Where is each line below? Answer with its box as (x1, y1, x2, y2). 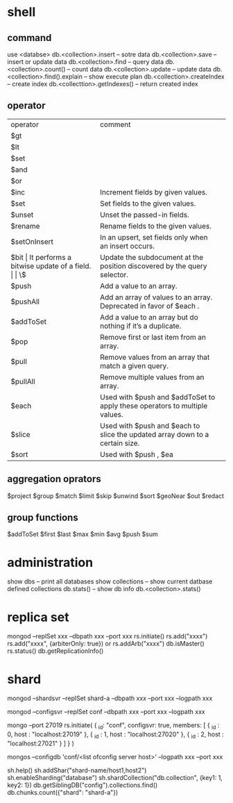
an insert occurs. (99, 241, 155, 251)
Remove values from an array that (99, 352, 210, 362)
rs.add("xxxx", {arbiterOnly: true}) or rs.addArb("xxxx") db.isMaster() (7, 640, 205, 648)
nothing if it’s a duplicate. (99, 321, 182, 331)
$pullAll (10, 376, 36, 386)
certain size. (99, 438, 140, 448)
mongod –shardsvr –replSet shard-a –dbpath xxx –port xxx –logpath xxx (7, 694, 213, 702)
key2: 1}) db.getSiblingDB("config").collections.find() (7, 781, 158, 789)
